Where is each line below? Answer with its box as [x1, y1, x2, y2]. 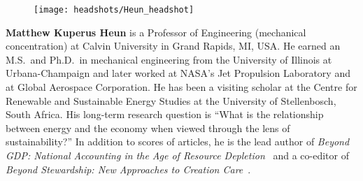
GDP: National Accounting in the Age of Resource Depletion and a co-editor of [6, 148, 349, 162]
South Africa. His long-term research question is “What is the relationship [6, 107, 324, 122]
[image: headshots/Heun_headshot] [34, 5, 194, 15]
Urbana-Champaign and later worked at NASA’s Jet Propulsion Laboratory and [6, 66, 350, 80]
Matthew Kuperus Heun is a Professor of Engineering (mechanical [6, 24, 306, 39]
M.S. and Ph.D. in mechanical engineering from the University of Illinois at [6, 52, 332, 66]
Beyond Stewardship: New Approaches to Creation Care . [6, 161, 251, 176]
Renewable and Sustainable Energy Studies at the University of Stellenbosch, [6, 93, 336, 108]
